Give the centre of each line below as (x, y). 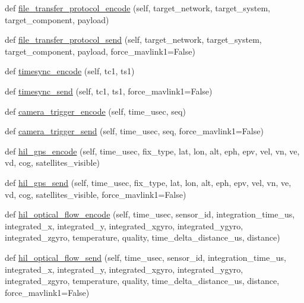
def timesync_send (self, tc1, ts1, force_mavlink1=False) (109, 91)
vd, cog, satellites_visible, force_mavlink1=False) (96, 194)
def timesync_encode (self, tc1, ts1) (70, 71)
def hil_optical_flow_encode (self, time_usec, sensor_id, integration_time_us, (150, 214)
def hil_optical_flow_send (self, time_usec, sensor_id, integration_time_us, (145, 257)
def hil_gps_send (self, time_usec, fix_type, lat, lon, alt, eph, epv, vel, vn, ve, (148, 182)
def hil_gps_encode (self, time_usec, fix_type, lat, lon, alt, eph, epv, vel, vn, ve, (152, 151)
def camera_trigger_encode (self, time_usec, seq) (95, 111)
